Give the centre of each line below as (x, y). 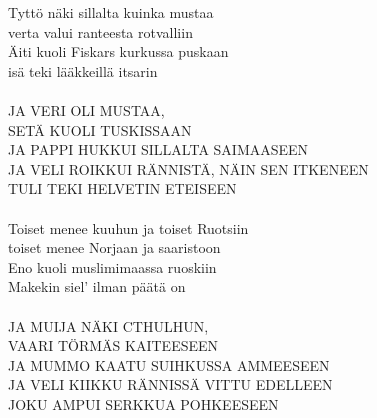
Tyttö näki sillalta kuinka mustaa (111, 12)
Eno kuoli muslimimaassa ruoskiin (112, 266)
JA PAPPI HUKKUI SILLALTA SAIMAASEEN (158, 149)
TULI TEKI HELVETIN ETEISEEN (122, 188)
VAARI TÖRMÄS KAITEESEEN (113, 345)
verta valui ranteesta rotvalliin (100, 31)
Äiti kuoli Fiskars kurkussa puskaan (118, 51)
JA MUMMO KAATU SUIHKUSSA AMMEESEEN (169, 364)
